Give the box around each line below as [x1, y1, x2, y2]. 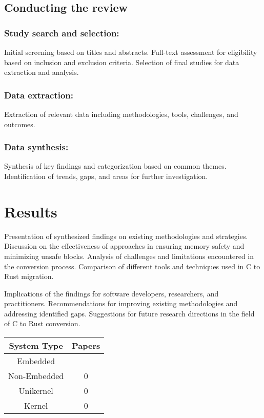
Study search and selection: [4, 26, 119, 39]
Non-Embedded [8, 370, 64, 382]
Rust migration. [4, 271, 54, 282]
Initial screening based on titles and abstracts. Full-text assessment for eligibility [4, 47, 257, 57]
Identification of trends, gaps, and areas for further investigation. [4, 171, 208, 181]
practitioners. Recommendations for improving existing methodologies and [4, 298, 238, 309]
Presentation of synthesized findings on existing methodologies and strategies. [4, 230, 248, 241]
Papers [72, 340, 100, 352]
